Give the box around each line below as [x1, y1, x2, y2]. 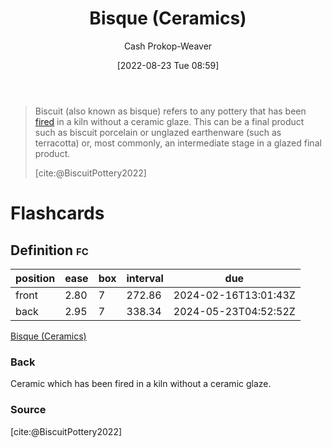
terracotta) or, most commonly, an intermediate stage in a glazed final [34, 137, 322, 149]
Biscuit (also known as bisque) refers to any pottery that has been [34, 105, 307, 117]
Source [10, 403, 47, 417]
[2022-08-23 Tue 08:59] [116, 59, 220, 71]
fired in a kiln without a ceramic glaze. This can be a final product [34, 115, 305, 127]
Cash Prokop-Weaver [123, 40, 213, 52]
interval [126, 271, 164, 285]
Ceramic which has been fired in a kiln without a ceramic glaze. [10, 378, 272, 390]
